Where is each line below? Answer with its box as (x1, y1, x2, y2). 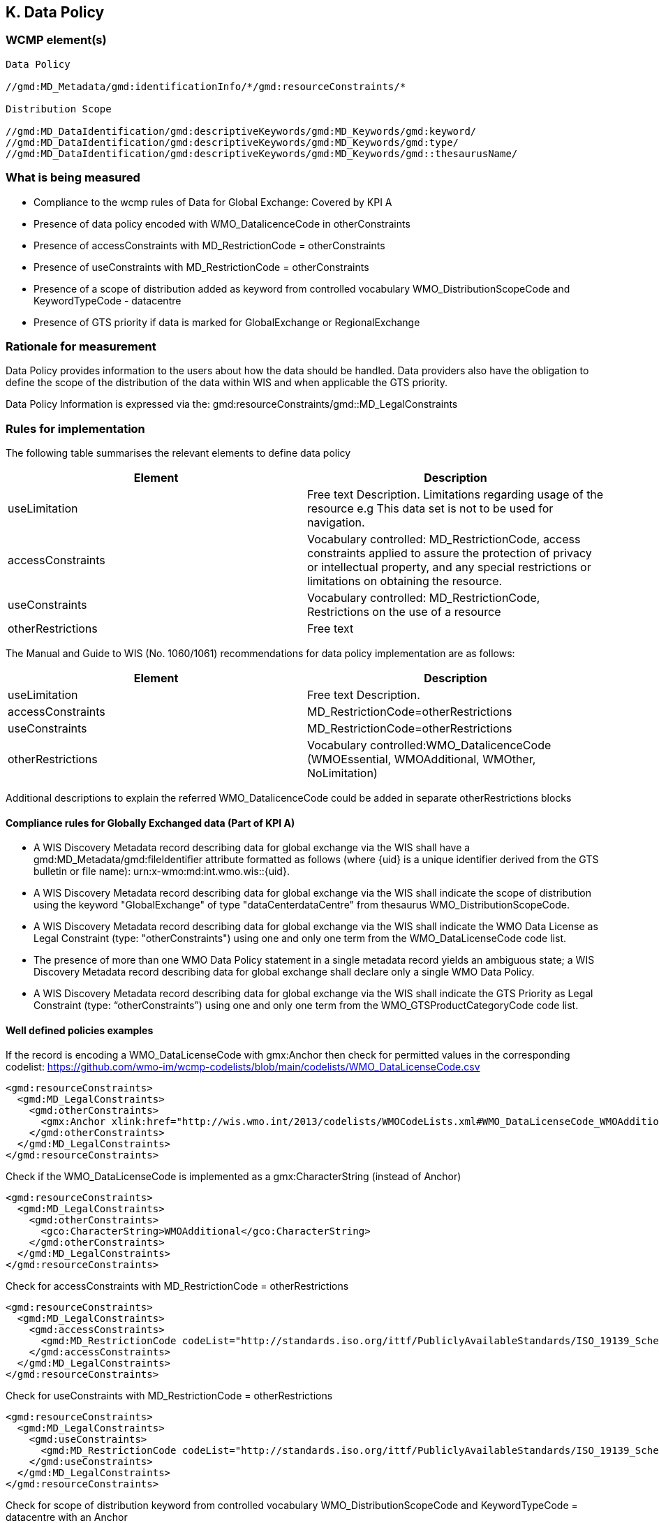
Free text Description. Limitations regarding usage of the (307, 487, 604, 502)
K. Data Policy (6, 3, 105, 21)
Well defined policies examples (6, 1024, 154, 1036)
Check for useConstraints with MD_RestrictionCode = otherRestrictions (6, 1390, 333, 1402)
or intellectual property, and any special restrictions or (307, 560, 591, 575)
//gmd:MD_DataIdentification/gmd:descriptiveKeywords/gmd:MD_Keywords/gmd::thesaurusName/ (6, 147, 518, 159)
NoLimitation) (307, 766, 378, 781)
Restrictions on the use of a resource (307, 605, 501, 619)
